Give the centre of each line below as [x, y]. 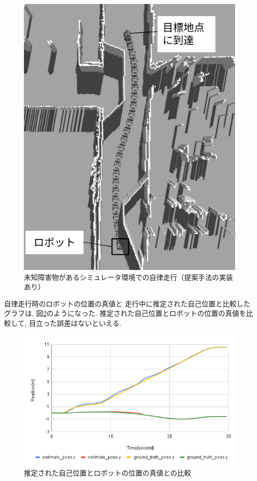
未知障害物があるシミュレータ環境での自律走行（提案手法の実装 [128, 277]
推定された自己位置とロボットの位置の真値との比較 [108, 472]
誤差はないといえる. [89, 323]
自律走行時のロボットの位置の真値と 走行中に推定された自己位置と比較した [127, 303]
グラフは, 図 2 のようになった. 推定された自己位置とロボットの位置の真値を [125, 313]
